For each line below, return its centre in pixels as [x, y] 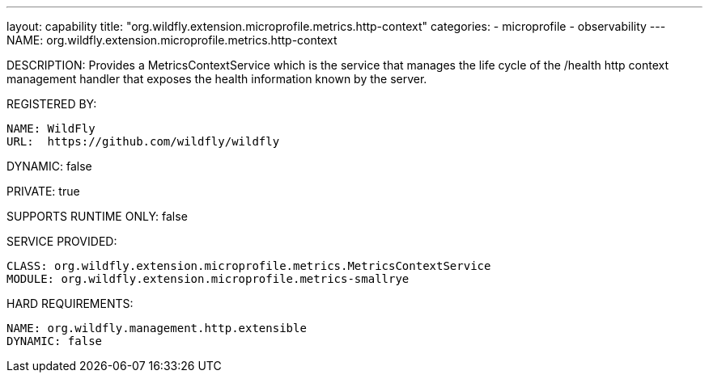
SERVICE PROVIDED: [62, 241]
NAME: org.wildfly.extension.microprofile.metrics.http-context [172, 40]
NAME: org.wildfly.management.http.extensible [157, 328]
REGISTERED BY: [52, 104]
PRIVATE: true [43, 191]
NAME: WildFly [51, 128]
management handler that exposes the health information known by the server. [217, 79]
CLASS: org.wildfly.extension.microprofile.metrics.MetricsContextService [249, 266]
